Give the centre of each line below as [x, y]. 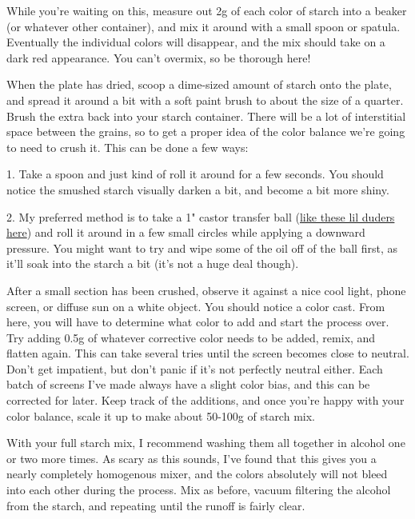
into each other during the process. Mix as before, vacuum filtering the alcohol [199, 490]
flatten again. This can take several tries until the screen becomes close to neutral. [208, 353]
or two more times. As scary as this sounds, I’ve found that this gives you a [192, 458]
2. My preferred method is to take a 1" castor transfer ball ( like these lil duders [201, 216]
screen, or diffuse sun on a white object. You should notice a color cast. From [196, 306]
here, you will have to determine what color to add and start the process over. [198, 322]
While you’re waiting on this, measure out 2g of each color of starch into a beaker [207, 10]
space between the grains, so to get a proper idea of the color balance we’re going [206, 132]
